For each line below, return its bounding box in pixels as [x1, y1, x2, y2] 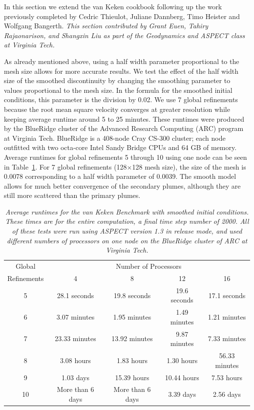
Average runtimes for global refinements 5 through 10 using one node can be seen [4, 151, 247, 162]
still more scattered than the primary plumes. [4, 190, 141, 200]
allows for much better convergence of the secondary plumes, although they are [4, 180, 241, 191]
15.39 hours [115, 372, 149, 382]
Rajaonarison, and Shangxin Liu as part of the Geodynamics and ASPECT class [4, 30, 245, 40]
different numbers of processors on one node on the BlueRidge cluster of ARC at [6, 235, 248, 245]
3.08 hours [60, 355, 91, 365]
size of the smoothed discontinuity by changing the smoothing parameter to [4, 75, 231, 86]
